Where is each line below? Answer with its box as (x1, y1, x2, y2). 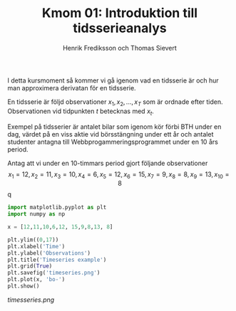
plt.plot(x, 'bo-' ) (7, 276, 66, 283)
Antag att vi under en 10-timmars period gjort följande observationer (7, 159, 208, 167)
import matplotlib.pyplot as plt (7, 204, 107, 211)
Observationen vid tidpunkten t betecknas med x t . (7, 107, 155, 117)
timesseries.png (7, 295, 55, 304)
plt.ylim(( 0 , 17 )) (7, 236, 59, 243)
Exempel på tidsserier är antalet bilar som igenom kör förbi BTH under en (7, 122, 222, 131)
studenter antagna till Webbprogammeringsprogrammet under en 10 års (7, 137, 219, 146)
